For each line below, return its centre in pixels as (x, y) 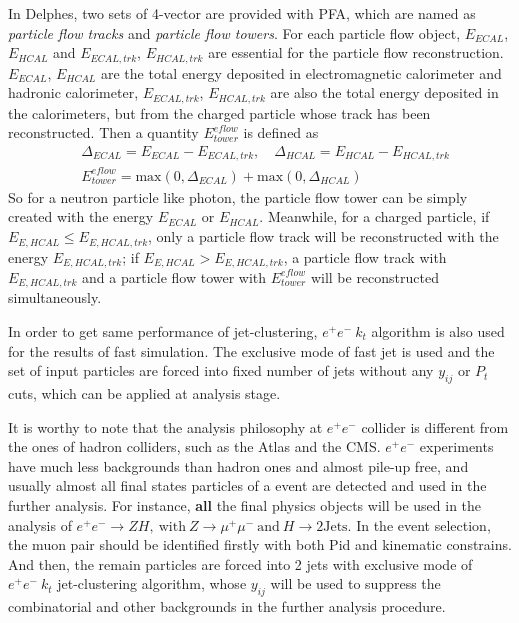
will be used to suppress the (355, 583)
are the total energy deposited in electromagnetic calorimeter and (301, 72)
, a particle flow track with (365, 256)
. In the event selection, (419, 524)
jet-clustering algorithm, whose (152, 583)
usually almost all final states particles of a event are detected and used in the (247, 485)
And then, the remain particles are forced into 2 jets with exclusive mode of (240, 563)
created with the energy (81, 216)
